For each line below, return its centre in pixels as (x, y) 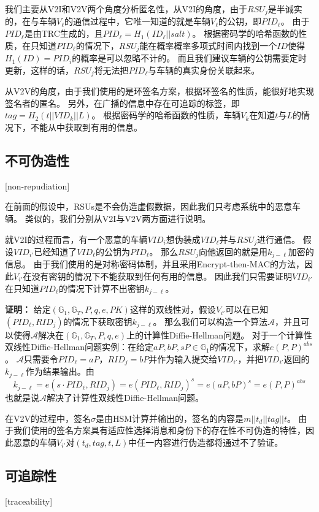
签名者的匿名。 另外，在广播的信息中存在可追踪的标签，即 (122, 103)
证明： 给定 (28, 309)
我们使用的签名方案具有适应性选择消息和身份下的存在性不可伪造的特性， (159, 430)
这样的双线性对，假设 (173, 309)
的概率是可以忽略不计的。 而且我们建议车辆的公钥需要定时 (189, 58)
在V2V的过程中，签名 (48, 418)
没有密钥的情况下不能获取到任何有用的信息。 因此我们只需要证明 (162, 276)
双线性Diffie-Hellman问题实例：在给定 (79, 347)
